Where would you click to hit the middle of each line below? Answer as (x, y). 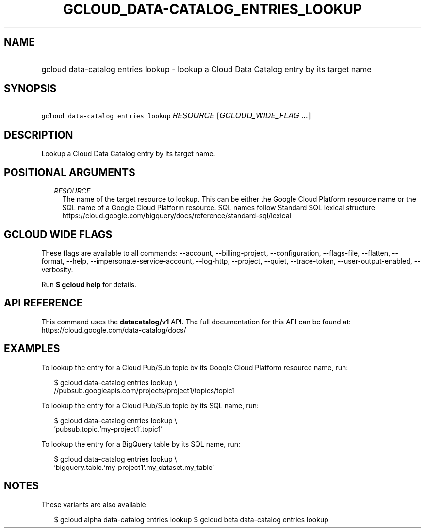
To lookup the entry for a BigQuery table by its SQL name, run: (141, 444)
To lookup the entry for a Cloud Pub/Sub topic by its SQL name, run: (150, 405)
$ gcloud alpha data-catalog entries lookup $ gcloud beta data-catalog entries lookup (191, 519)
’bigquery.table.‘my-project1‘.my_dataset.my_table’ (134, 467)
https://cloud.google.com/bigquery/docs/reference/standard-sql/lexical (177, 216)
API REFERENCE (43, 303)
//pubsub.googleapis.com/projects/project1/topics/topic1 (145, 390)
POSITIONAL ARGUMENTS (70, 172)
